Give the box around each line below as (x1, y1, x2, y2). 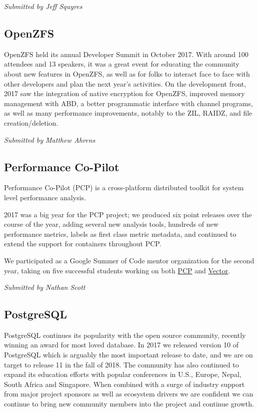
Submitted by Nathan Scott (4, 282, 85, 292)
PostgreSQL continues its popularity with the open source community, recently (4, 329, 246, 340)
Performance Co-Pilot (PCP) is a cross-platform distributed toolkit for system (4, 182, 244, 193)
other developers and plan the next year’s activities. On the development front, (4, 78, 246, 89)
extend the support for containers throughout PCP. (4, 238, 161, 249)
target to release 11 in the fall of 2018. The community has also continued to (4, 359, 239, 369)
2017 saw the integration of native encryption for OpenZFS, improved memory (4, 88, 245, 99)
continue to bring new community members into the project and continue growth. (4, 398, 254, 409)
